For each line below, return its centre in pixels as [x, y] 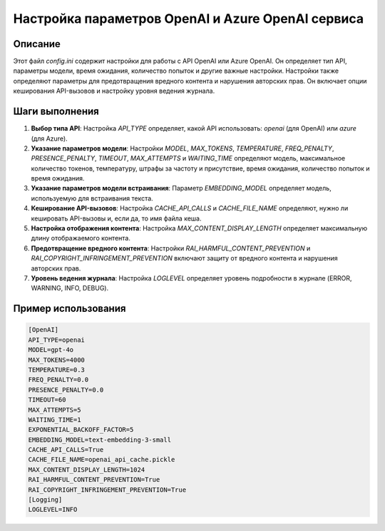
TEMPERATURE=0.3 [57, 370]
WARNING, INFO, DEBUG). [70, 288]
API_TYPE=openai [57, 340]
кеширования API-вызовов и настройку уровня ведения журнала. [114, 91]
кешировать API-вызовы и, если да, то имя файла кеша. [117, 218]
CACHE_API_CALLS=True [66, 450]
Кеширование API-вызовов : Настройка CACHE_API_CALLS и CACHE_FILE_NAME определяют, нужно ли [190, 208]
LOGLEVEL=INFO [53, 510]
